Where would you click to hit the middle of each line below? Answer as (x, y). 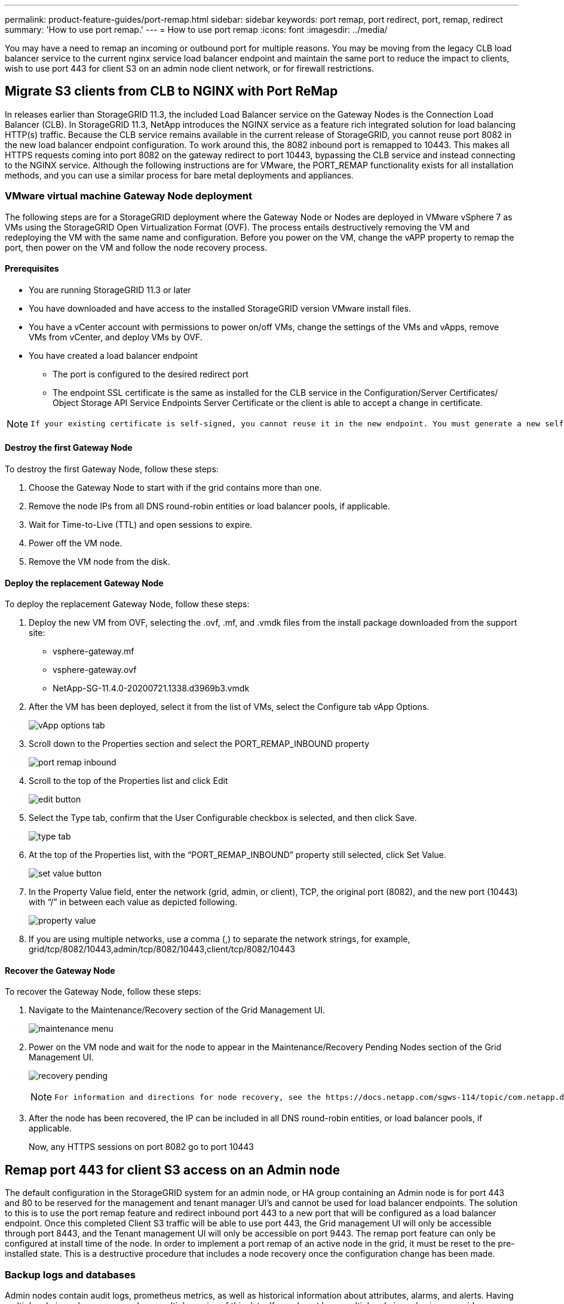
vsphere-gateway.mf (94, 651)
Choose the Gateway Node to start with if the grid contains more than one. (175, 488)
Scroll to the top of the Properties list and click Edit (128, 781)
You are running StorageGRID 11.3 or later (110, 290)
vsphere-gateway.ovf (95, 670)
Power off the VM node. (76, 543)
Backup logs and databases (70, 1274)
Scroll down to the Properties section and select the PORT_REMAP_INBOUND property (199, 744)
